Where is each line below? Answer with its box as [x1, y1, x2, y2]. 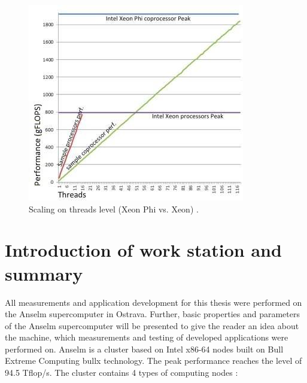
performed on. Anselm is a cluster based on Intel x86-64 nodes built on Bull [5, 342, 284, 355]
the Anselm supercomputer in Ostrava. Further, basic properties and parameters [5, 308, 300, 320]
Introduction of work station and [5, 238, 282, 262]
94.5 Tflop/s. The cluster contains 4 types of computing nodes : [5, 366, 238, 379]
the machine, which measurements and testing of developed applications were [5, 331, 288, 344]
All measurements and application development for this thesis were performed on [5, 296, 302, 308]
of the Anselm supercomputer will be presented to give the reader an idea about [5, 319, 299, 332]
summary [5, 261, 83, 285]
